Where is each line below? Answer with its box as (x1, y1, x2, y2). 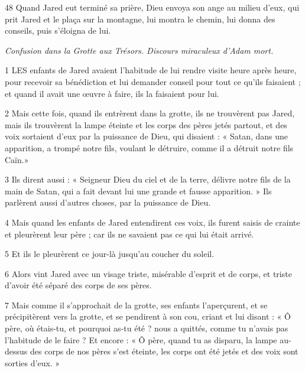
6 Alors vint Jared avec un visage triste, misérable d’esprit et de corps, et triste (5, 267, 292, 279)
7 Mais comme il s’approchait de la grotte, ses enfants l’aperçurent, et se (5, 298, 268, 311)
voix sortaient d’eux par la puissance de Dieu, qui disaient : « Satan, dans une (5, 130, 288, 142)
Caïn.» (5, 153, 29, 165)
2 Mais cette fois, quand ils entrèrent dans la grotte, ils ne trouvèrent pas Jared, (5, 107, 295, 119)
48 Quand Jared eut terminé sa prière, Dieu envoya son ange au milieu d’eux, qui (5, 1, 300, 13)
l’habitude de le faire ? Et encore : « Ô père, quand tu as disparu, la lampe (5, 333, 277, 346)
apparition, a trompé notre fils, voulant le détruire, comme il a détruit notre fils (5, 141, 294, 154)
